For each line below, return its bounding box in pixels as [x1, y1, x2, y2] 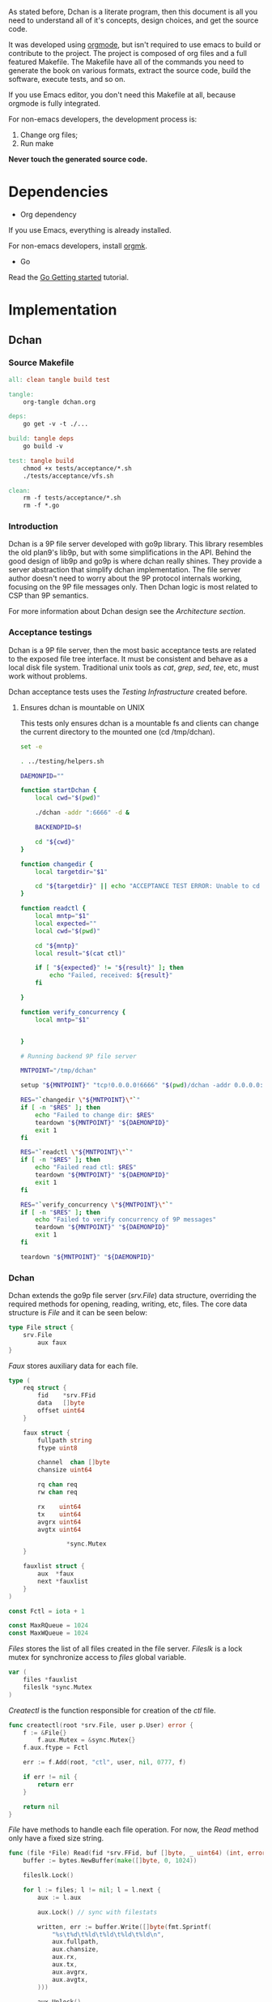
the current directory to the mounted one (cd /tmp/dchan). [19, 727, 215, 736]
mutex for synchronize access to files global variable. [8, 1653, 186, 1662]
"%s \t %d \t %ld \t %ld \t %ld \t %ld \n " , [51, 1930, 164, 1939]
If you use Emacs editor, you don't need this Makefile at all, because [8, 90, 236, 100]
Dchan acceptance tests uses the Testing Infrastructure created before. [8, 687, 248, 697]
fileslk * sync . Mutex [23, 1683, 92, 1691]
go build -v [23, 442, 63, 451]
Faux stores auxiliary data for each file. [8, 1361, 138, 1370]
